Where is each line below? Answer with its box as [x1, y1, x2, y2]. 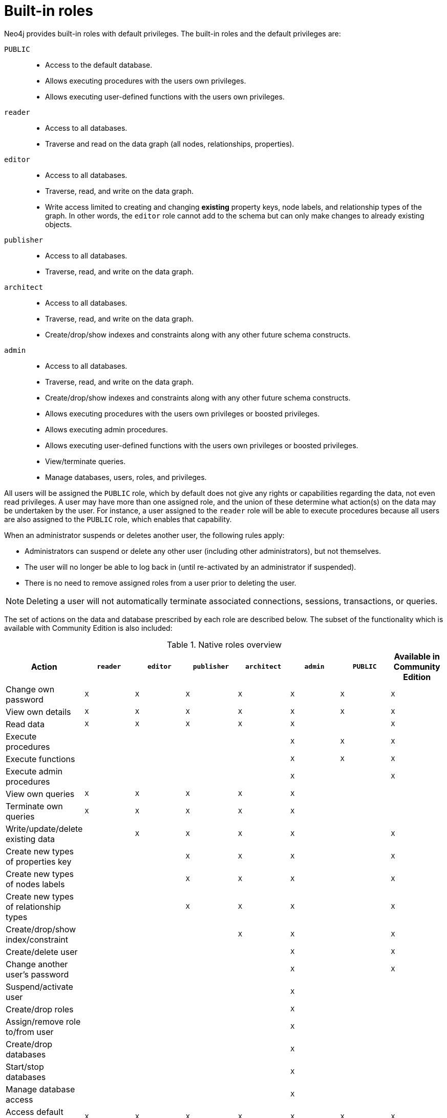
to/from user [6, 1026, 54, 1037]
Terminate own [6, 801, 63, 811]
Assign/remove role [6, 1016, 81, 1027]
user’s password [6, 969, 69, 980]
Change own [6, 684, 55, 694]
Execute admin [6, 766, 62, 776]
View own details [6, 706, 71, 717]
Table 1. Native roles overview [167, 639, 282, 650]
